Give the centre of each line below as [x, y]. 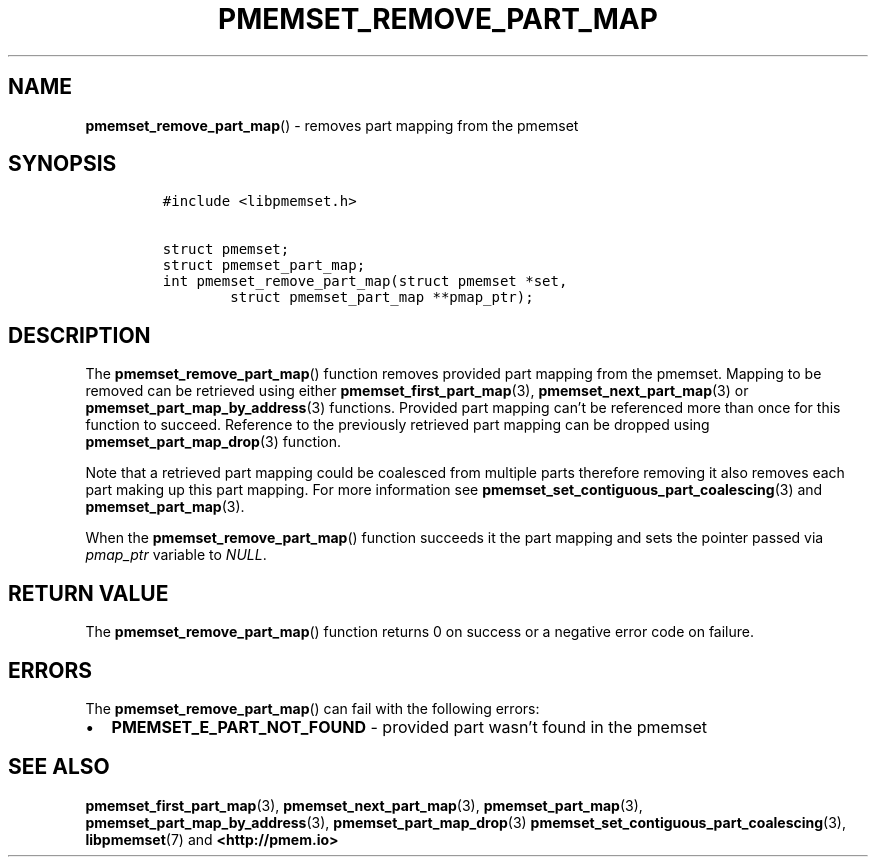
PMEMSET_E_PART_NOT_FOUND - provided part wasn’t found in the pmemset [409, 726]
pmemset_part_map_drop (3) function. [213, 442]
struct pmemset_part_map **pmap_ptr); [382, 297]
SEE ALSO [59, 767]
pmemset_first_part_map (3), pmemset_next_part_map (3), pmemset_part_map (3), [364, 805]
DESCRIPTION [79, 335]
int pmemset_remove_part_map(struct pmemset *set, [365, 281]
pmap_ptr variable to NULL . [176, 555]
